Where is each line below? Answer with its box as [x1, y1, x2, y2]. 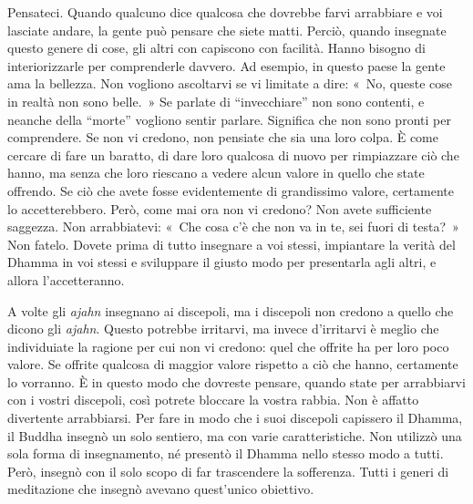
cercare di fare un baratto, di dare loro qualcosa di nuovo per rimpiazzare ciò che [7, 145, 459, 164]
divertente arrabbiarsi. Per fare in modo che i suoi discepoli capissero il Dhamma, [7, 408, 463, 427]
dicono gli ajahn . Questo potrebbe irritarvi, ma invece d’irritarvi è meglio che [7, 319, 439, 338]
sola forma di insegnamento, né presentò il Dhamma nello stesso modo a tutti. [7, 444, 444, 463]
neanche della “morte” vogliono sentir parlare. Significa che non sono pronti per [7, 109, 451, 129]
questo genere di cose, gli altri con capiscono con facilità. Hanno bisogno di [7, 38, 426, 57]
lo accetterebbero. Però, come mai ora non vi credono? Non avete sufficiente [7, 199, 432, 218]
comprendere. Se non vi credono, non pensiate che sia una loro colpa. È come [7, 128, 438, 147]
